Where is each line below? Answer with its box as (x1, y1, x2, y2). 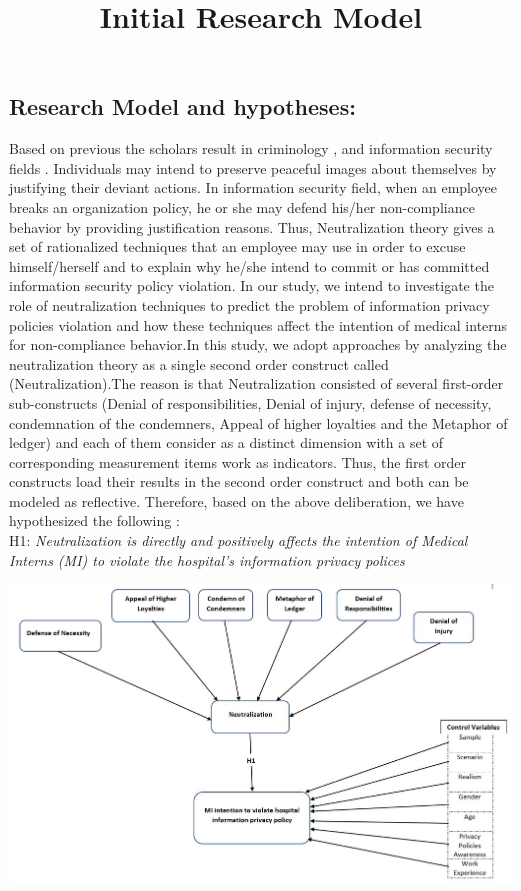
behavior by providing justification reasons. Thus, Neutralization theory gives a (9, 216, 495, 237)
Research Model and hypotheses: (9, 91, 356, 122)
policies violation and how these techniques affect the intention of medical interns (9, 314, 508, 335)
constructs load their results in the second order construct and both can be (9, 471, 469, 492)
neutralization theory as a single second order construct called (9, 353, 389, 374)
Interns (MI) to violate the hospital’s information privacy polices (9, 549, 405, 570)
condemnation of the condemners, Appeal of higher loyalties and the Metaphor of (9, 412, 508, 433)
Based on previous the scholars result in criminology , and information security (9, 138, 493, 159)
